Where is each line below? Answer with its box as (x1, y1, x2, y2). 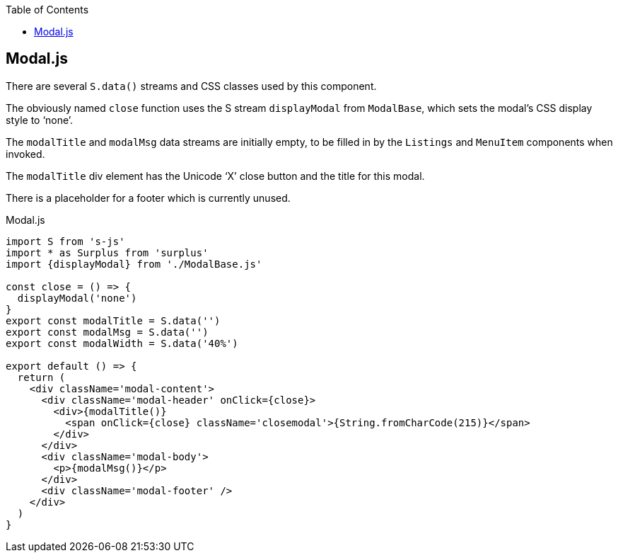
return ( (17, 371, 66, 383)
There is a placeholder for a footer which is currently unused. (6, 191, 291, 204)
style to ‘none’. (6, 113, 74, 126)
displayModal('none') (17, 292, 137, 304)
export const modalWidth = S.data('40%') (6, 337, 238, 349)
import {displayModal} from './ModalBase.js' (6, 258, 262, 270)
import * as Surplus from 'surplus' (6, 246, 209, 258)
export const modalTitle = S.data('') (6, 314, 221, 326)
